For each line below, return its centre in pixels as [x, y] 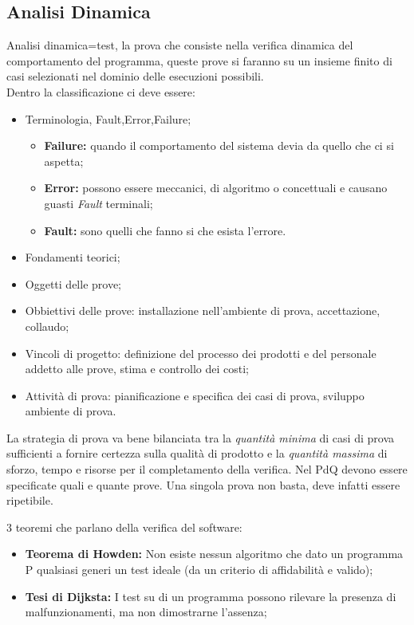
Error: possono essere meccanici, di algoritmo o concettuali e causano [216, 188]
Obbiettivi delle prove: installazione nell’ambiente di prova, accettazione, [203, 311]
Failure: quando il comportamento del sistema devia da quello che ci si [219, 145]
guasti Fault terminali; [99, 203]
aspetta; [64, 161]
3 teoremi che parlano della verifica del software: [124, 527]
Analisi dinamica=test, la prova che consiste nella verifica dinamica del [180, 45]
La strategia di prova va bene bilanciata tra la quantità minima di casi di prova [200, 437]
